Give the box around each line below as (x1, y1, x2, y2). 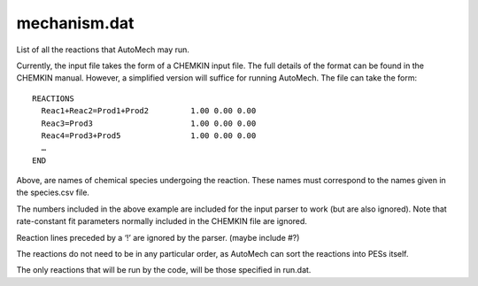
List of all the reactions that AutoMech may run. (16, 44, 190, 55)
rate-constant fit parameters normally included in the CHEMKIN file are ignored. (16, 216, 307, 227)
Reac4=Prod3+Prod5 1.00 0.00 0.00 (41, 130, 257, 141)
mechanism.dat (16, 13, 135, 33)
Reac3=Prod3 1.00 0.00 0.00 (41, 118, 257, 128)
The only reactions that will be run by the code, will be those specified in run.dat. (16, 265, 312, 275)
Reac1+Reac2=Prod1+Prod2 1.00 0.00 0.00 (41, 106, 257, 116)
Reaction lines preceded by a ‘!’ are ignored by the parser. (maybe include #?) (16, 232, 300, 243)
